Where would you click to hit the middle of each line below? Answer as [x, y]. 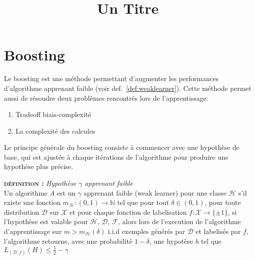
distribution [22, 212]
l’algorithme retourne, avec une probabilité [68, 241]
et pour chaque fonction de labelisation [128, 212]
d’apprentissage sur [33, 231]
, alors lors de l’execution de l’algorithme [180, 221]
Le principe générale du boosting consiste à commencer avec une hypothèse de [122, 147]
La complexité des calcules [55, 130]
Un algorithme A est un [40, 192]
